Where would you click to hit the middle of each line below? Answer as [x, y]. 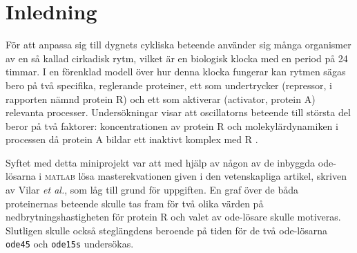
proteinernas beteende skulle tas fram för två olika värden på [135, 203]
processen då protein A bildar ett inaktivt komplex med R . [132, 139]
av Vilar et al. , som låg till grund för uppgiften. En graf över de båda [152, 190]
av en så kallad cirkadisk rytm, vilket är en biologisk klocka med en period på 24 [177, 58]
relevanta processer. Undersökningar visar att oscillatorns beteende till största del [178, 112]
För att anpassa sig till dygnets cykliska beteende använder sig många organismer [178, 45]
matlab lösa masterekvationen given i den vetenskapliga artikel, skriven [195, 176]
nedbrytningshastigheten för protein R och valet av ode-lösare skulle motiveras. [173, 217]
